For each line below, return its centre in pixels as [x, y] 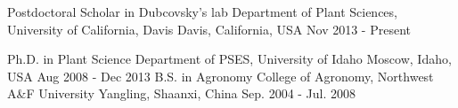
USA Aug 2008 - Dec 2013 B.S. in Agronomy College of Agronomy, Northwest [221, 76]
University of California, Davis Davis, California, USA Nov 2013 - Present [209, 29]
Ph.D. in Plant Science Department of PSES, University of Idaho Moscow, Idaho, [229, 59]
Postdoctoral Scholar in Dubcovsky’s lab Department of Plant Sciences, [202, 12]
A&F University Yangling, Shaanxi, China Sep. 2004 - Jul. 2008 [182, 93]
